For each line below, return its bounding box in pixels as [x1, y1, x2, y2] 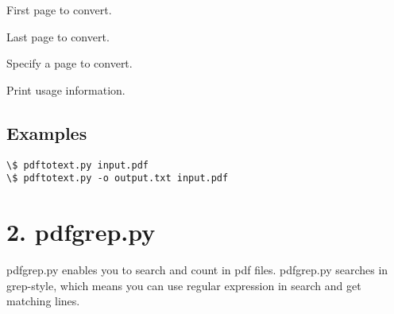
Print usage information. [6, 81, 126, 98]
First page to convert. [6, 2, 112, 17]
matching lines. [6, 293, 80, 309]
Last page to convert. [6, 28, 110, 45]
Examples [6, 120, 87, 145]
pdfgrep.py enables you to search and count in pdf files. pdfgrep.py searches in [6, 262, 388, 278]
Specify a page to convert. [6, 55, 133, 72]
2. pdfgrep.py [6, 215, 156, 248]
